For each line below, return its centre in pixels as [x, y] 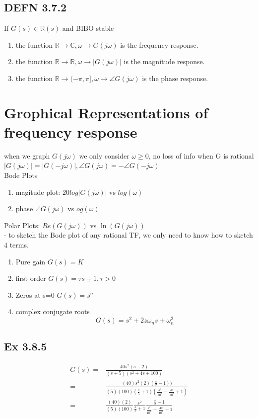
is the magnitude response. [164, 61]
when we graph [27, 155]
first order [31, 278]
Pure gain [31, 261]
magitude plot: [38, 192]
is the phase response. [175, 78]
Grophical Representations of [106, 112]
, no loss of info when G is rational [201, 155]
